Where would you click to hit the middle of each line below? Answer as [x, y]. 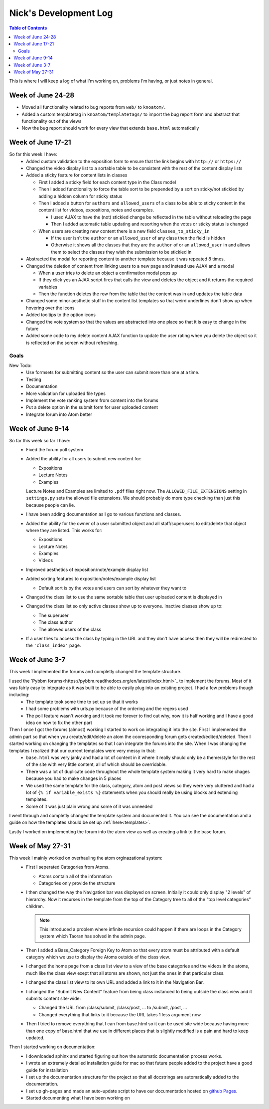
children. [35, 906]
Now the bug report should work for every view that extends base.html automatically [110, 128]
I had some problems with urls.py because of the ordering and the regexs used [107, 709]
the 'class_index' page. [54, 645]
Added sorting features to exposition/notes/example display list [91, 579]
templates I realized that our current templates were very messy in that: [82, 750]
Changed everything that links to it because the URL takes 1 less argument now [120, 1014]
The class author [56, 622]
